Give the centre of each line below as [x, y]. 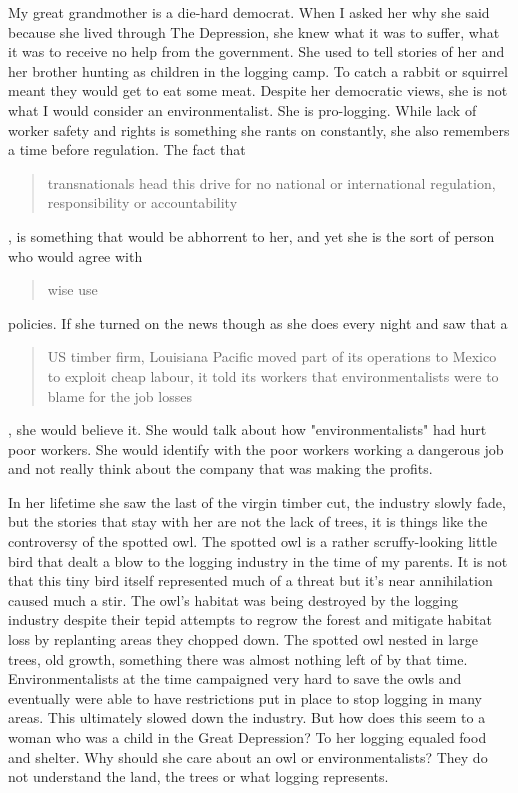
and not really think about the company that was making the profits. [220, 468]
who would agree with [75, 255]
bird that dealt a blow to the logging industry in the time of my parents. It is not [258, 560]
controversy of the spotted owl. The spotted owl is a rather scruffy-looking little [253, 541]
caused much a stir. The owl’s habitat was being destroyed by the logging [233, 599]
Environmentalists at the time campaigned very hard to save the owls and [235, 678]
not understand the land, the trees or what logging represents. [198, 776]
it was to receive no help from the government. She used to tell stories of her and [256, 51]
